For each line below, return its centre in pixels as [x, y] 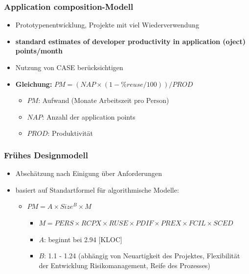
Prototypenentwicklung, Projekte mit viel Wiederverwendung [107, 25]
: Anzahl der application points [89, 116]
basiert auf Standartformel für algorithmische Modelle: [97, 189]
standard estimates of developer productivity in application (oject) [130, 41]
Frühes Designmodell [46, 155]
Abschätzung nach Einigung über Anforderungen [89, 173]
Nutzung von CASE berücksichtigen [69, 67]
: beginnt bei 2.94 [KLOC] [83, 239]
